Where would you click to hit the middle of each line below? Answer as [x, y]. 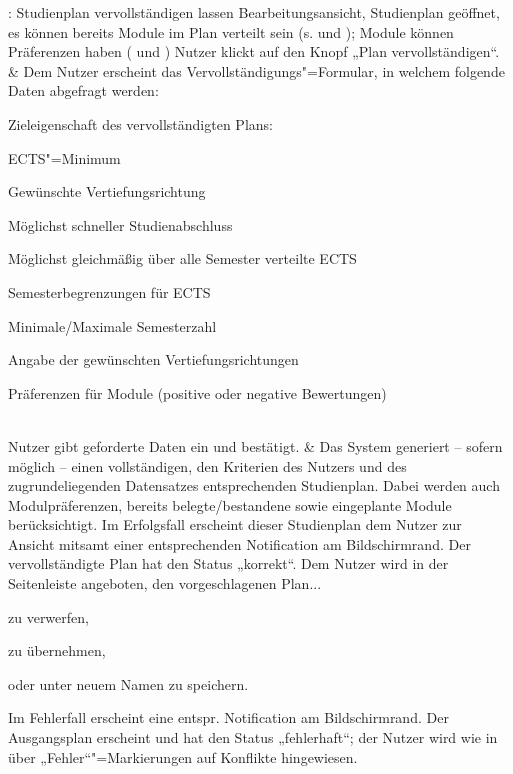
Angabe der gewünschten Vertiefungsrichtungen [153, 359]
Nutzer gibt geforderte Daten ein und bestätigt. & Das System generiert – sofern [255, 445]
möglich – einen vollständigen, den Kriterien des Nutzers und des [207, 465]
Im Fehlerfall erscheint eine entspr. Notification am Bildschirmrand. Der [228, 717]
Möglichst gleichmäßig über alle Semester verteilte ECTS [182, 258]
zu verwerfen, [48, 616]
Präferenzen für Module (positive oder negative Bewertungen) [197, 392]
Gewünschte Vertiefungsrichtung [107, 191]
